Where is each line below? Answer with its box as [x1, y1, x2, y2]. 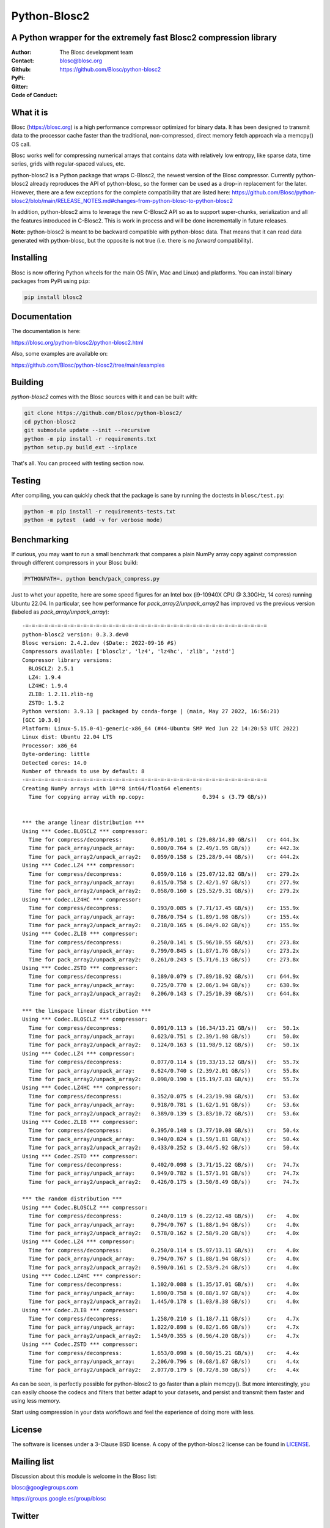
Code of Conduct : [11, 92, 58, 99]
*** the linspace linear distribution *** [22, 1007, 152, 1014]
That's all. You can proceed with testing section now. [11, 460, 145, 467]
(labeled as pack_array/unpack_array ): [11, 608, 109, 615]
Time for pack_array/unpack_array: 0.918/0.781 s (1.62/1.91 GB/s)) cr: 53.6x [28, 1101, 299, 1109]
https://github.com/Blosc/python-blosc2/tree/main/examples [11, 361, 165, 369]
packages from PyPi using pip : [11, 277, 90, 284]
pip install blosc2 [24, 293, 82, 301]
